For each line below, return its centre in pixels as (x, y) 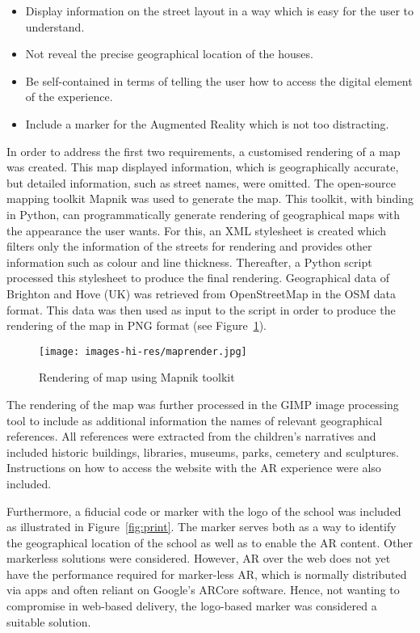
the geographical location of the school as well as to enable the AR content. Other (210, 542)
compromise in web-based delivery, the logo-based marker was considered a (192, 606)
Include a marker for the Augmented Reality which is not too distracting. (207, 123)
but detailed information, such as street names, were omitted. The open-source (201, 182)
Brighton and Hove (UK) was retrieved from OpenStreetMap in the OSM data (201, 293)
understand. (55, 26)
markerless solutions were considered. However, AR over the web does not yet (199, 558)
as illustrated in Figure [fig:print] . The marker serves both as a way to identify (202, 527)
